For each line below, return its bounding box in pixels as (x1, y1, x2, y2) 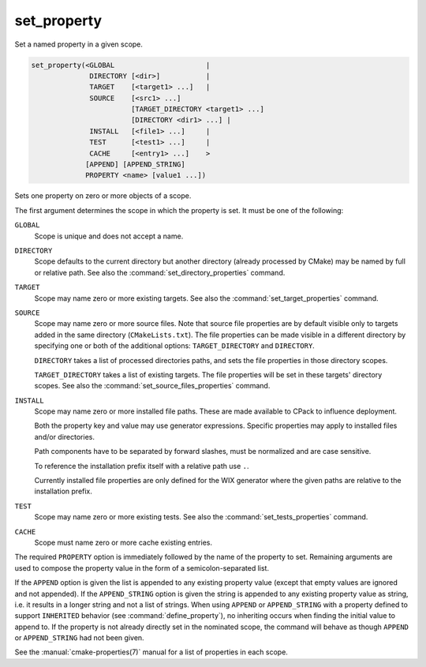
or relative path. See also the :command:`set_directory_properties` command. (34, 268, 286, 277)
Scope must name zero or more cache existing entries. (34, 538, 213, 547)
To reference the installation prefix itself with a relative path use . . (34, 461, 249, 470)
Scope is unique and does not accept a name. (34, 231, 184, 241)
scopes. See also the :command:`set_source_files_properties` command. (34, 381, 271, 391)
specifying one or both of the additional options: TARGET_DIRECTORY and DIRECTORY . (34, 341, 315, 350)
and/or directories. (34, 432, 95, 441)
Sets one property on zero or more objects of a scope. (14, 191, 192, 200)
